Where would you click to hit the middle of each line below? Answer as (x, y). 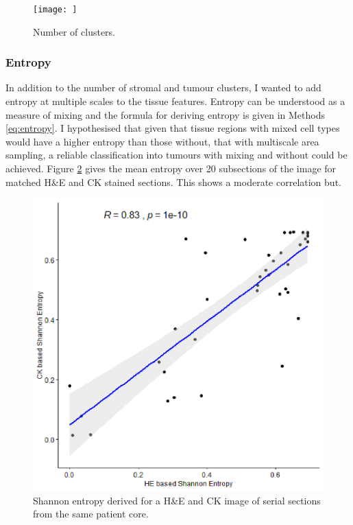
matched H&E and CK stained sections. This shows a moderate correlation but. (173, 182)
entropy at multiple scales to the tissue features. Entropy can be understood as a (175, 101)
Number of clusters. (74, 31)
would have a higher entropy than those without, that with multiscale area (162, 141)
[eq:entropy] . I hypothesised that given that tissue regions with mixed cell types (173, 128)
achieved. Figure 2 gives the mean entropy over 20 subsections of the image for (171, 168)
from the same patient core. (91, 514)
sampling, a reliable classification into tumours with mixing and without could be (176, 155)
